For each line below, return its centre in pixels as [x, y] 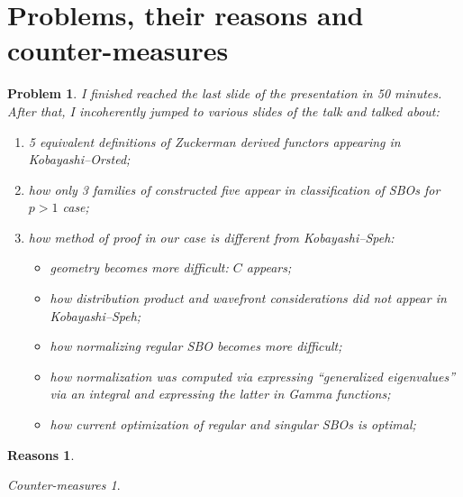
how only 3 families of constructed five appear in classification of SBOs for [234, 189]
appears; [269, 267]
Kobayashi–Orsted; [79, 159]
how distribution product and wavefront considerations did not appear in [248, 298]
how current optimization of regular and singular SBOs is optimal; [233, 424]
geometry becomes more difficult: [139, 267]
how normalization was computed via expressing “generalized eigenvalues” [253, 376]
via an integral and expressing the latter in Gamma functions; [220, 394]
